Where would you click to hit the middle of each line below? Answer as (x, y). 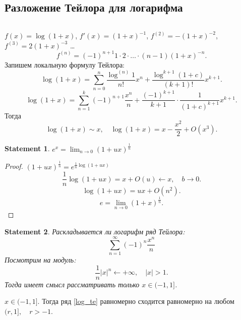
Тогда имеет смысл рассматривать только (72, 284)
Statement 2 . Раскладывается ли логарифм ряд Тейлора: (95, 231)
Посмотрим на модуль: (40, 260)
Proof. (14, 166)
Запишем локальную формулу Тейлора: (65, 64)
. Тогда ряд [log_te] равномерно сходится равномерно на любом (136, 301)
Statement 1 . (27, 148)
